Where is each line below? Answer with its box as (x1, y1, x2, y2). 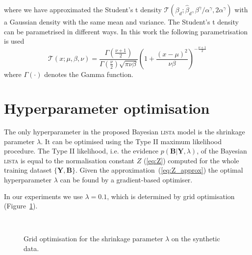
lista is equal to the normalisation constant (4, 155, 135, 165)
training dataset (4, 165, 52, 175)
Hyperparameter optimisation (4, 98, 210, 118)
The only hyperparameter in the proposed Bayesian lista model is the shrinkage (4, 127, 245, 137)
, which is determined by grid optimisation (107, 191, 235, 201)
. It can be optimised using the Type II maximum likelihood (41, 136, 222, 146)
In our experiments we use (4, 191, 83, 201)
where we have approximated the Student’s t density (4, 4, 162, 14)
